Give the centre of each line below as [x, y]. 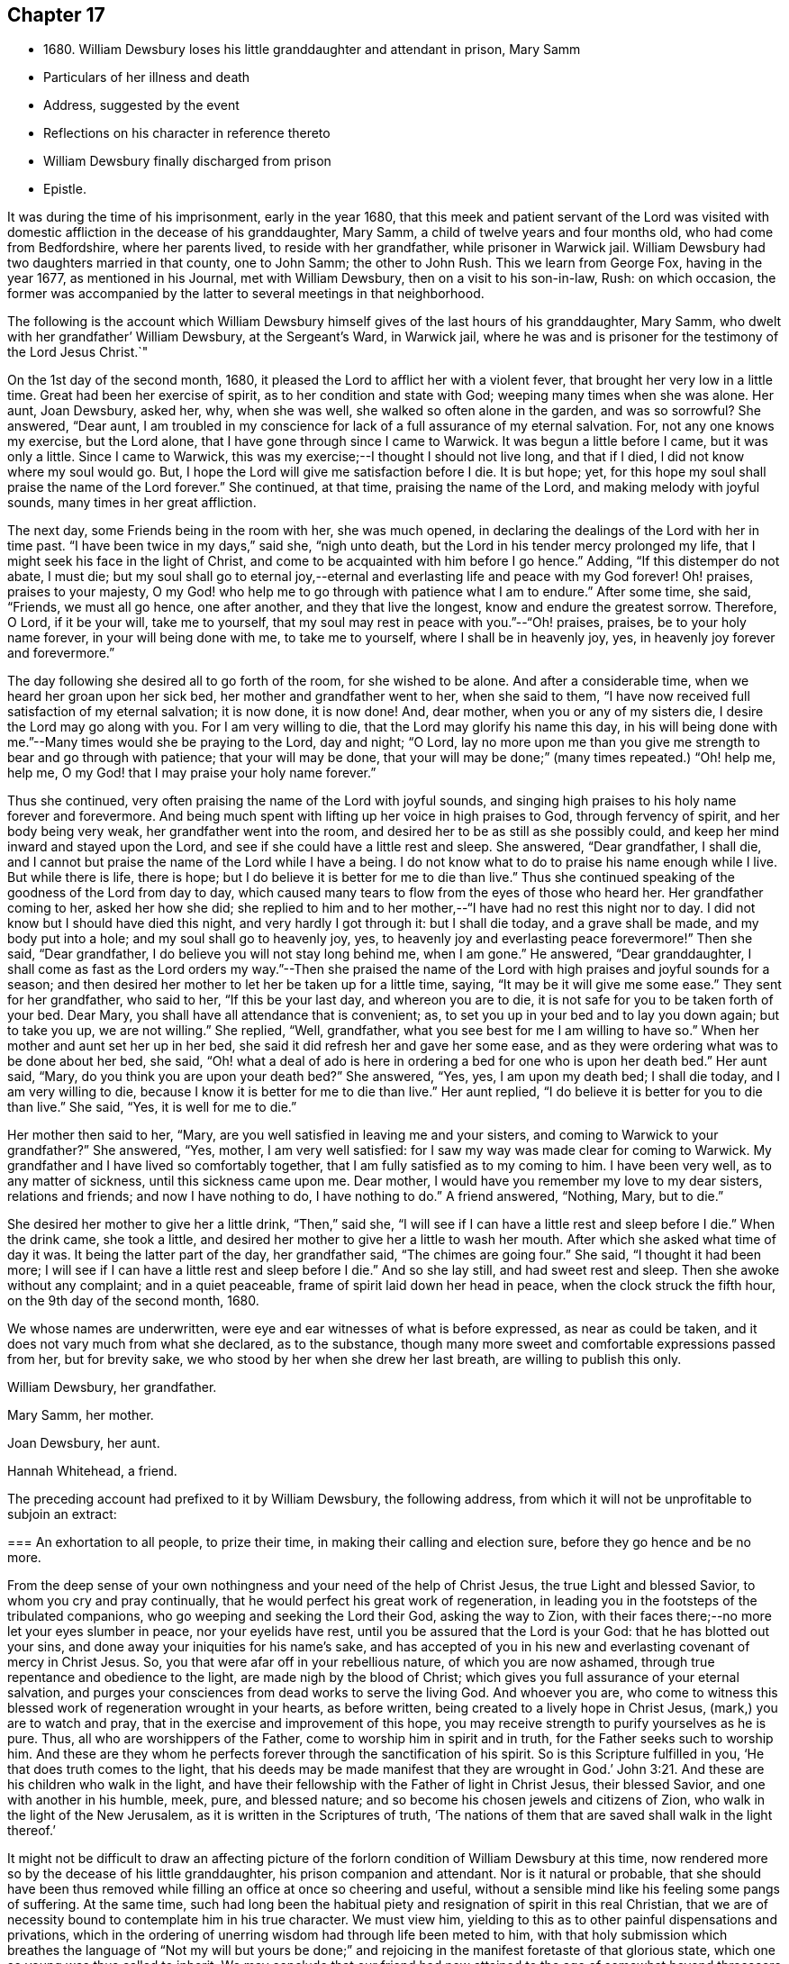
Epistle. [65, 189]
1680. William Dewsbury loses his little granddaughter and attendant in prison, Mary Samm [312, 50]
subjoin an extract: [62, 1514]
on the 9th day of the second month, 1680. [133, 1301]
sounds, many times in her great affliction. [132, 503]
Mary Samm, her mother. [81, 1415]
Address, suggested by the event [141, 105]
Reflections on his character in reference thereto [187, 133]
